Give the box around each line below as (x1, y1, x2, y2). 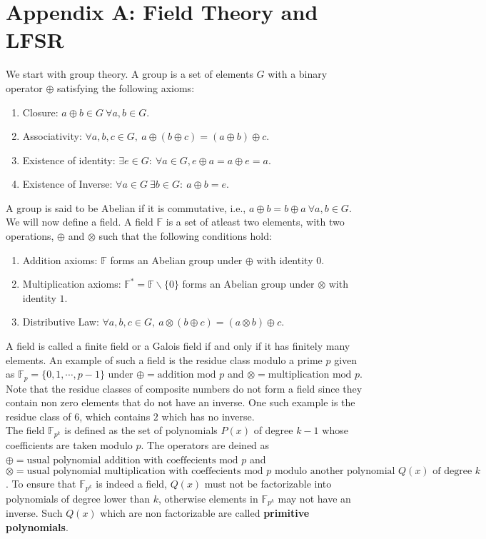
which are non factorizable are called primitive (100, 505, 310, 520)
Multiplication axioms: (22, 276, 121, 291)
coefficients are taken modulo (6, 437, 133, 452)
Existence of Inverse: (22, 176, 113, 191)
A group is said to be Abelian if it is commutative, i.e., (6, 200, 246, 215)
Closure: (22, 104, 59, 119)
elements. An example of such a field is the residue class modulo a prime (6, 352, 323, 367)
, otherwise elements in (158, 490, 258, 505)
